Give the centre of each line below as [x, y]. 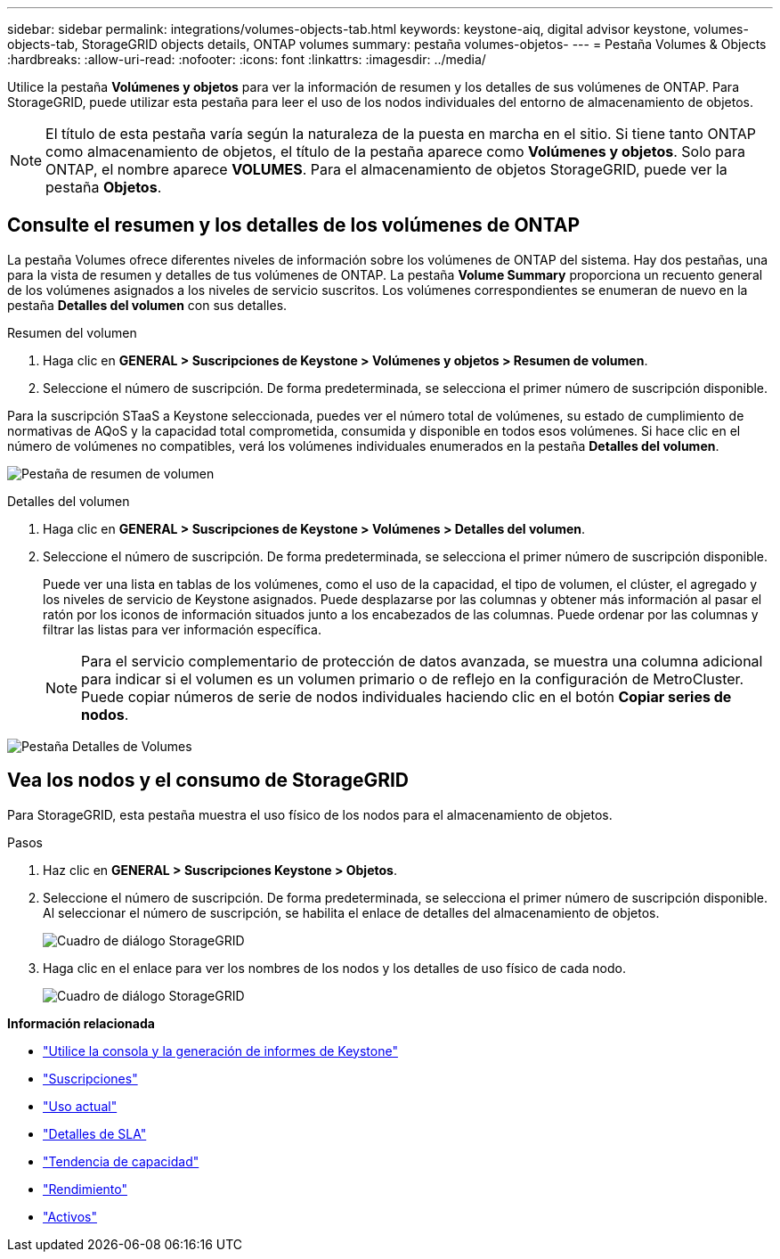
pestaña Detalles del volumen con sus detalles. [147, 305]
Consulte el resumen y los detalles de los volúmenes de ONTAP [294, 225]
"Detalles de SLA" [95, 1133]
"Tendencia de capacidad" [121, 1161]
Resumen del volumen [72, 332]
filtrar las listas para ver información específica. [182, 629]
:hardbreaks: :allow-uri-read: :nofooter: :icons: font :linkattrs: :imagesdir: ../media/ [247, 59]
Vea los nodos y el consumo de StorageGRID [208, 781]
